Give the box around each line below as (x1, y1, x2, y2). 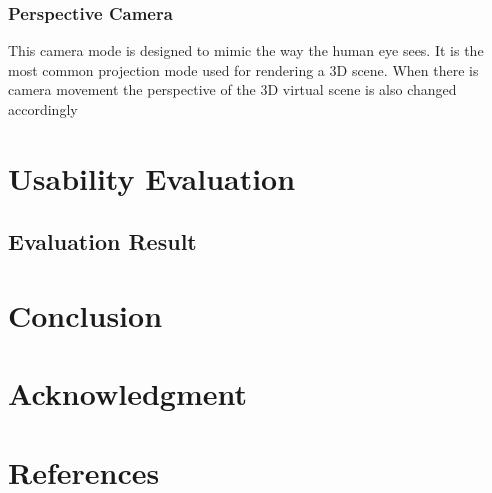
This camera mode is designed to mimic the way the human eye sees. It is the (8, 40, 484, 61)
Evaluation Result (8, 226, 197, 257)
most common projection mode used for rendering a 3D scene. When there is (8, 59, 479, 80)
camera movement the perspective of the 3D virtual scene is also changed (8, 79, 457, 100)
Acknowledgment (8, 373, 247, 414)
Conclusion (8, 294, 163, 335)
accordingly (8, 99, 78, 119)
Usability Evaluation (8, 157, 296, 198)
